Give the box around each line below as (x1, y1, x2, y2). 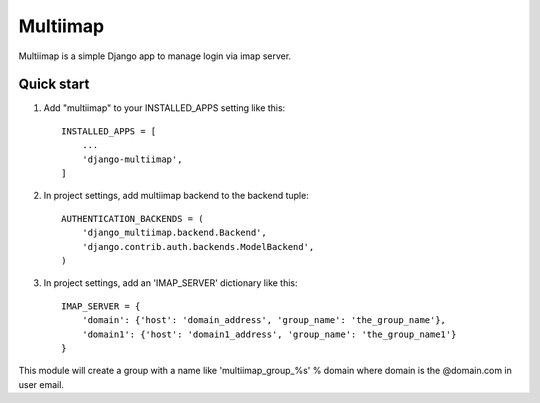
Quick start (18, 76, 90, 93)
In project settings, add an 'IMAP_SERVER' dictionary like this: (43, 277, 299, 289)
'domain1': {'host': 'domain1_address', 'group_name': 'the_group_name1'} (81, 328, 457, 340)
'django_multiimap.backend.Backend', (81, 227, 267, 239)
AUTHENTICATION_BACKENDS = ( (61, 213, 204, 224)
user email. (18, 378, 65, 390)
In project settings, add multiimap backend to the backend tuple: (43, 190, 309, 202)
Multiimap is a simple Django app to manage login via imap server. (18, 50, 292, 62)
